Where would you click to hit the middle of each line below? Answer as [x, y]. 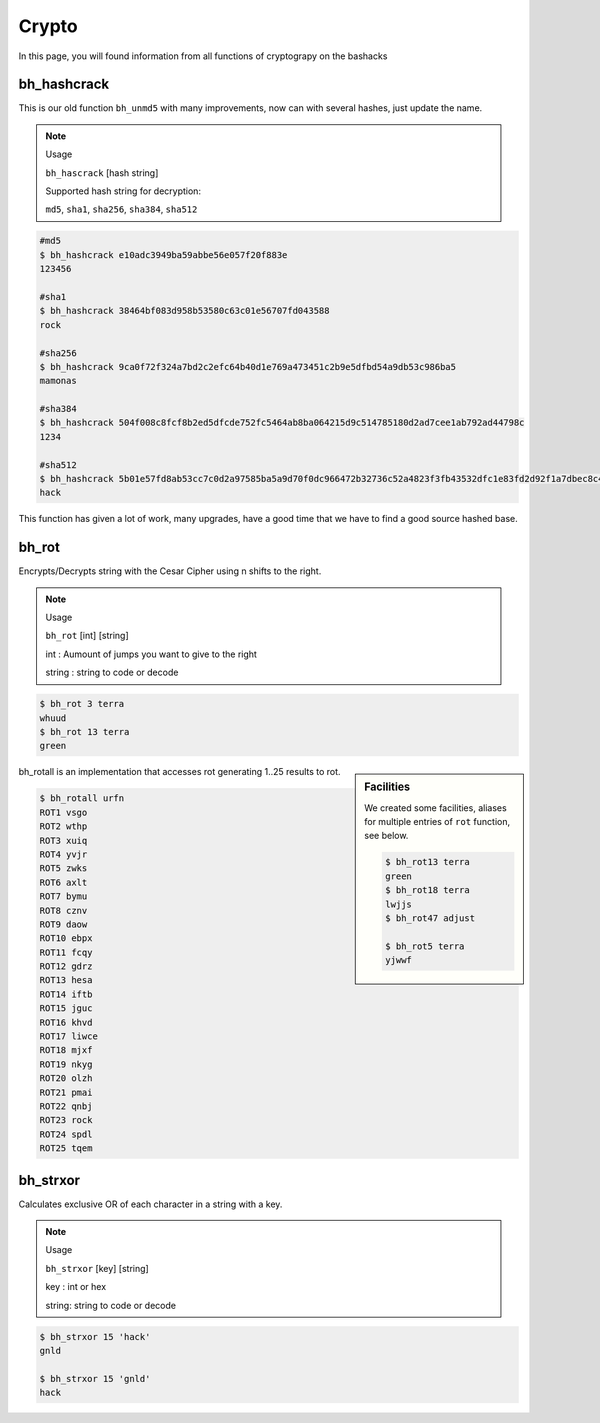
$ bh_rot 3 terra [82, 704]
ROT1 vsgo [63, 812]
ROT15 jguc [66, 1008]
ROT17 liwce [69, 1036]
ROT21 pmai [66, 1092]
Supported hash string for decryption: [123, 191]
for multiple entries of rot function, [437, 822]
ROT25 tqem [66, 1148]
